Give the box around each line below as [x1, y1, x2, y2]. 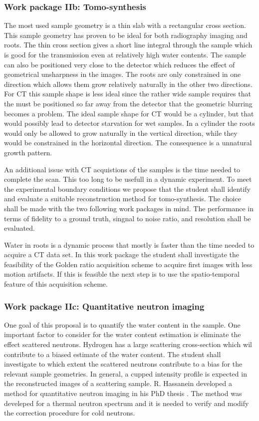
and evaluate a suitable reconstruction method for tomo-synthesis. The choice [4, 193, 241, 204]
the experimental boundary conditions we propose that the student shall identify [4, 183, 251, 194]
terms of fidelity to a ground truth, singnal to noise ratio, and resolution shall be [4, 213, 251, 223]
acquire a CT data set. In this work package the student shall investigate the [4, 249, 239, 260]
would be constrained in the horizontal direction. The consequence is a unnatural [4, 137, 252, 148]
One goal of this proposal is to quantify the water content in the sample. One [4, 319, 241, 330]
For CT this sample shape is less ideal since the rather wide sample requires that [4, 88, 251, 99]
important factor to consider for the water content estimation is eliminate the [4, 329, 241, 340]
